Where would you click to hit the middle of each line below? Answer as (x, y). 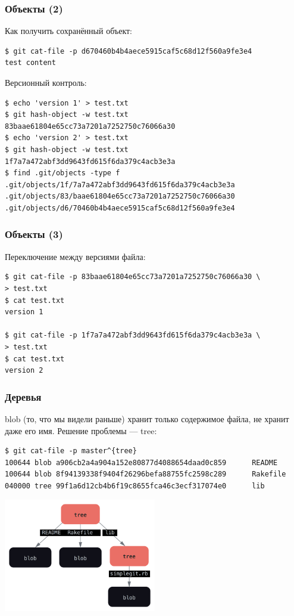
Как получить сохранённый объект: (69, 31)
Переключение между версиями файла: (75, 256)
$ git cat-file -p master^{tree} (71, 451)
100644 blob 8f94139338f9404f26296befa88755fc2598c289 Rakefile (146, 474)
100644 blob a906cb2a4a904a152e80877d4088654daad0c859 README (141, 462)
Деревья (23, 396)
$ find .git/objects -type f (62, 173)
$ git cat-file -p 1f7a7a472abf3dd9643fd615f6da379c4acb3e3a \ (133, 335)
